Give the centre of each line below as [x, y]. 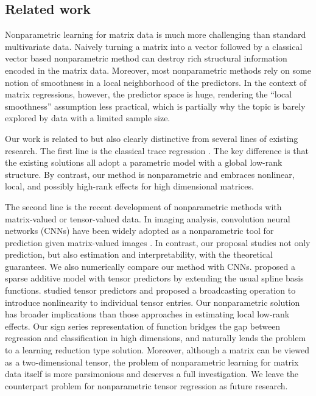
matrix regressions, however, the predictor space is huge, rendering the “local [149, 94]
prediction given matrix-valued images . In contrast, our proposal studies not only [158, 242]
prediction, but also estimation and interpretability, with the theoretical [139, 254]
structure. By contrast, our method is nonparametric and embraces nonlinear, [150, 174]
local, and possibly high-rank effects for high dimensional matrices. [129, 186]
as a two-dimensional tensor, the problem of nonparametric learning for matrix [152, 362]
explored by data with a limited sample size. [88, 118]
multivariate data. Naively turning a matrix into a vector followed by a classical [154, 46]
